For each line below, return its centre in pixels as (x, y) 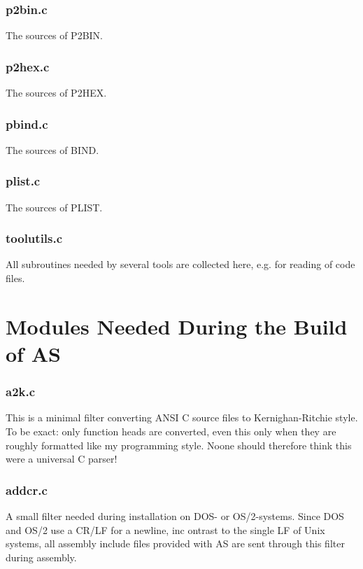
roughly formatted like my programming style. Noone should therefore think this (179, 445)
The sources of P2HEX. (56, 93)
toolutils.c (34, 238)
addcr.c (27, 490)
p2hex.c (28, 66)
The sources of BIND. (52, 149)
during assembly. (41, 557)
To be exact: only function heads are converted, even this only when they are (171, 431)
